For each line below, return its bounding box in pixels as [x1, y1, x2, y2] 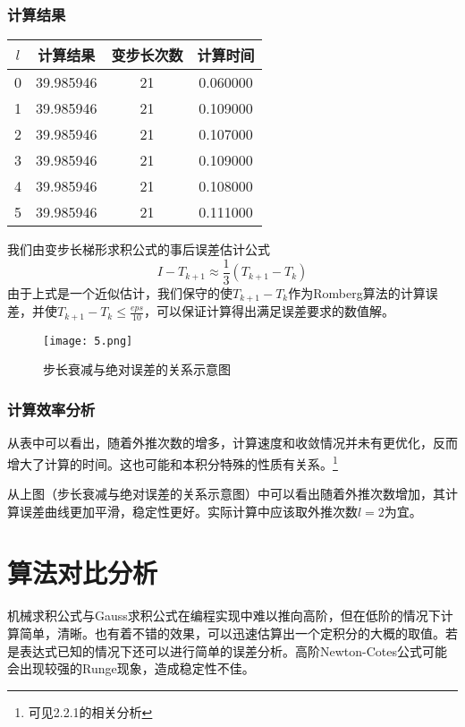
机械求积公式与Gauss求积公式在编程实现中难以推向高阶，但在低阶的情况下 [7, 606, 441, 625]
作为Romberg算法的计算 [288, 283, 426, 302]
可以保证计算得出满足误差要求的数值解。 [156, 302, 395, 321]
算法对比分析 [7, 554, 158, 591]
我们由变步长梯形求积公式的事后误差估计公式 [7, 240, 270, 259]
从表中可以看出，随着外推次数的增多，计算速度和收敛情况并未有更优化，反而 [7, 433, 458, 452]
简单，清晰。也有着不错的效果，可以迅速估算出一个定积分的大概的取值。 [19, 624, 445, 642]
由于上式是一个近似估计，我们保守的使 [7, 283, 232, 302]
